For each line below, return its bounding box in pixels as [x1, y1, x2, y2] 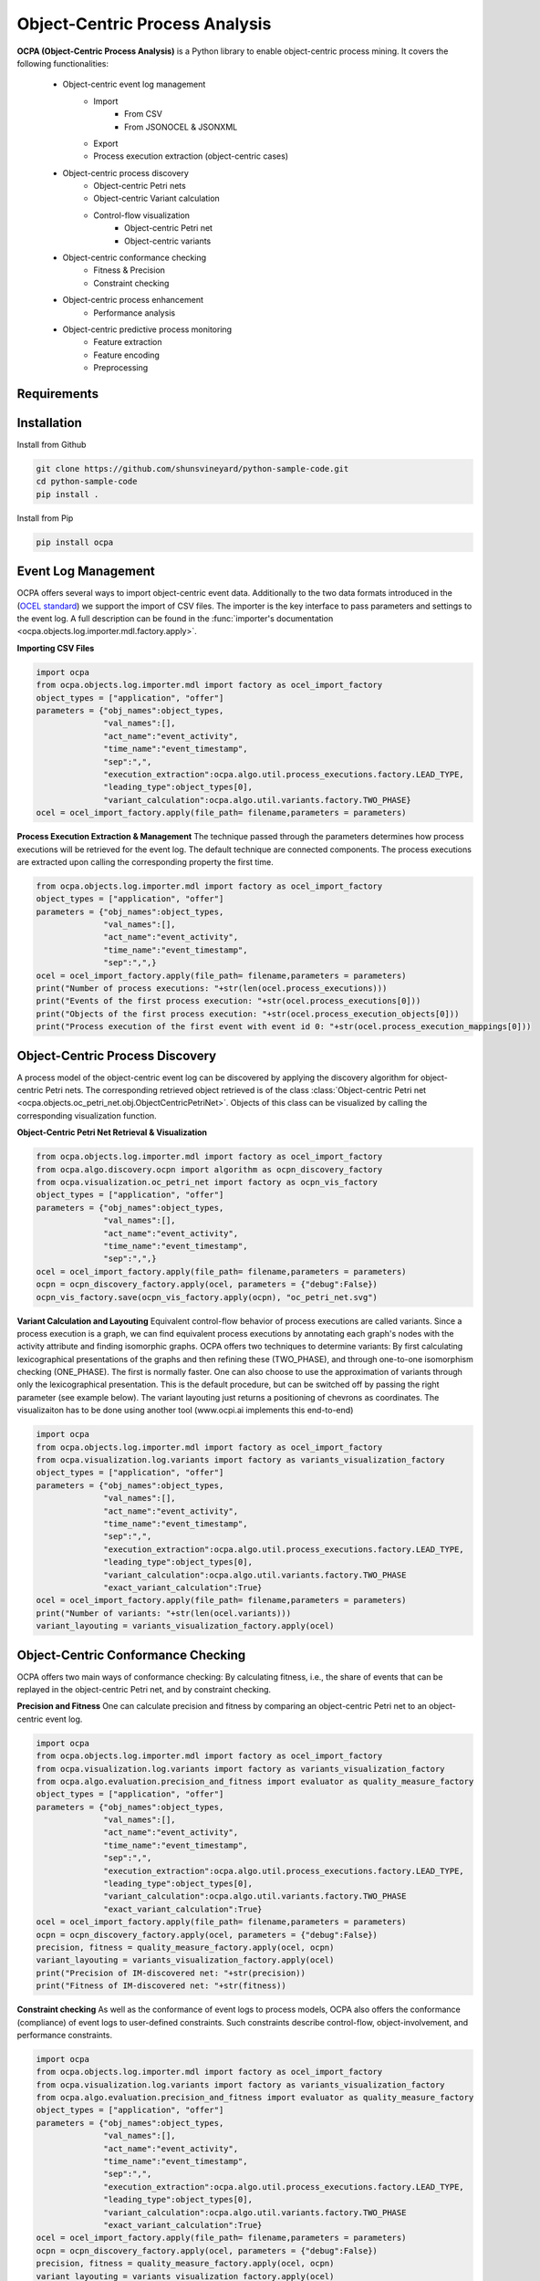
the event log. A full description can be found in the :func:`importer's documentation [16, 613, 334, 624]
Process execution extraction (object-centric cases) [93, 151, 289, 161]
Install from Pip [16, 512, 74, 524]
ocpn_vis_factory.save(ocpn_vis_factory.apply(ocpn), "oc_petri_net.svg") [36, 1292, 379, 1302]
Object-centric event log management [62, 78, 206, 90]
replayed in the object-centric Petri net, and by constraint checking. [16, 1683, 272, 1694]
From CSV [124, 109, 163, 120]
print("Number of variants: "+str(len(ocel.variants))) [36, 1608, 292, 1619]
